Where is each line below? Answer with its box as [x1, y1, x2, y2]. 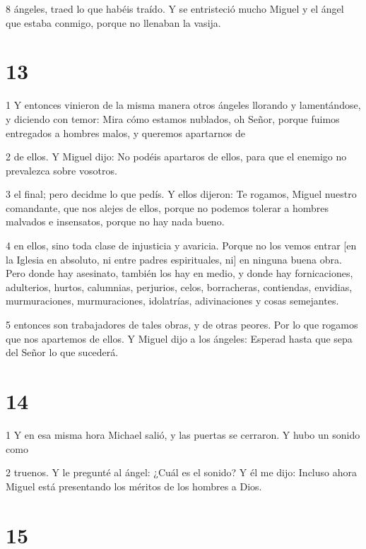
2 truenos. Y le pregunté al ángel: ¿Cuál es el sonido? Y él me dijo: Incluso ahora [6, 465, 357, 480]
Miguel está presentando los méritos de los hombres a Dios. [6, 478, 262, 493]
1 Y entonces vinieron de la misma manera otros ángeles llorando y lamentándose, [6, 98, 361, 112]
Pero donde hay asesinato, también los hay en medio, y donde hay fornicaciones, [6, 266, 353, 281]
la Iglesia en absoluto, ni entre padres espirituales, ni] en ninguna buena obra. [6, 252, 342, 266]
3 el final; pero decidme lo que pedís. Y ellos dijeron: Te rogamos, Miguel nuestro [6, 187, 357, 201]
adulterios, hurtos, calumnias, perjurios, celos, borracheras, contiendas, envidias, [6, 279, 353, 294]
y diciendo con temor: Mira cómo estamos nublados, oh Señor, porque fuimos [6, 111, 340, 126]
